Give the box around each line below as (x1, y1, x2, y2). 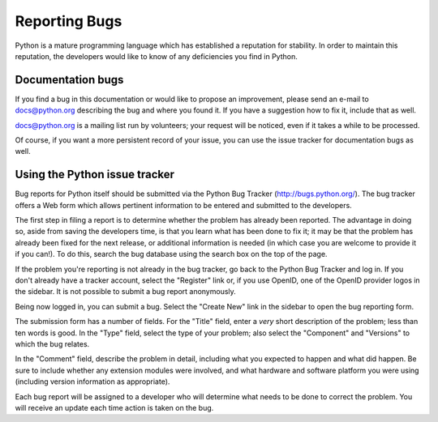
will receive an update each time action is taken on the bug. (15, 403, 214, 412)
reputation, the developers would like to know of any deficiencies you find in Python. (15, 51, 298, 61)
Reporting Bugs (15, 12, 122, 30)
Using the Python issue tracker (15, 168, 174, 181)
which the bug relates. (15, 339, 90, 348)
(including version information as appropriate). (15, 377, 170, 386)
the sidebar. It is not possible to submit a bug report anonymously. (15, 287, 237, 296)
